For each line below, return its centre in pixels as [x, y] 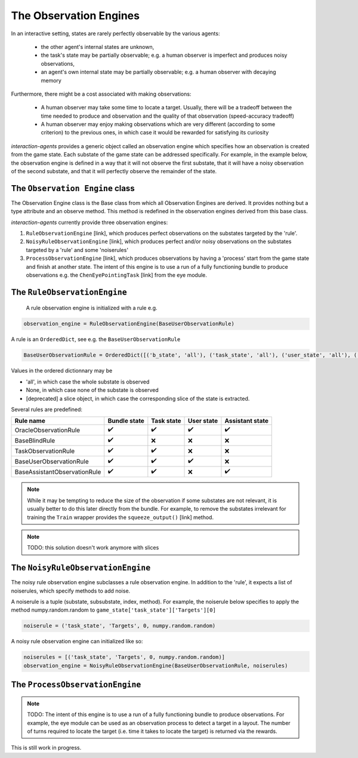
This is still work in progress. [46, 748]
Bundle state [126, 421]
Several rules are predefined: [47, 409]
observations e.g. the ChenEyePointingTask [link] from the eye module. [116, 275]
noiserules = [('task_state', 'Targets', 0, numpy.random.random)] [124, 657]
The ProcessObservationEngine [76, 685]
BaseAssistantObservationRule [58, 472]
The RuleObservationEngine [69, 292]
